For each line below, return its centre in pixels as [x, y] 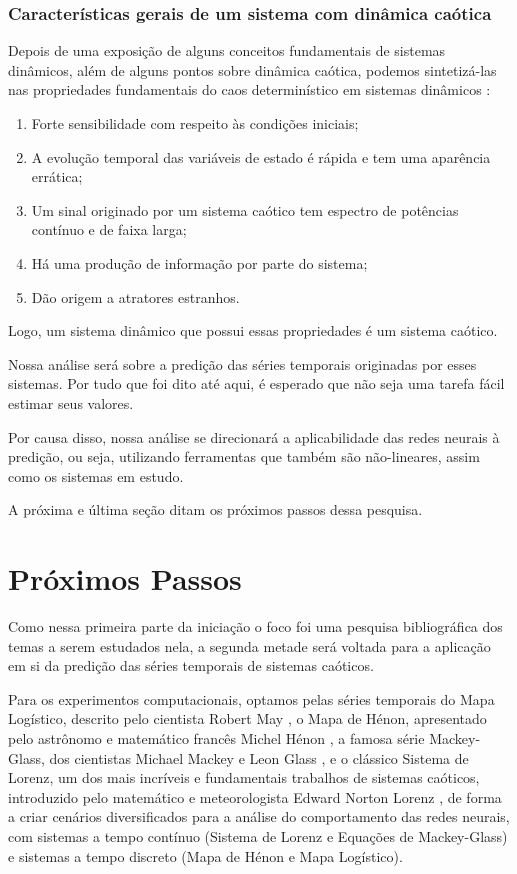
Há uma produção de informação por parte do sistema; [199, 262]
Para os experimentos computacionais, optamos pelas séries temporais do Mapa [251, 698]
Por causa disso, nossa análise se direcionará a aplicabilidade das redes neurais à [254, 436]
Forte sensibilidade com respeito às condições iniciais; [195, 123]
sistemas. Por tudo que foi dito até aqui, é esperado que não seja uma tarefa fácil [256, 383]
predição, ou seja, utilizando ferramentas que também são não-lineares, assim [244, 456]
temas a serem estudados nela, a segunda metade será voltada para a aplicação [249, 645]
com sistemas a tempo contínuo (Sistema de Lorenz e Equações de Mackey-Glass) [258, 835]
